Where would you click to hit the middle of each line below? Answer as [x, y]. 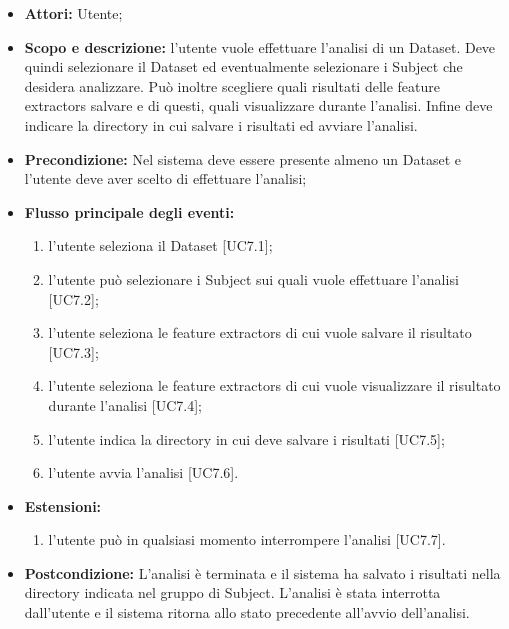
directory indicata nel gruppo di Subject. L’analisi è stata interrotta [232, 592]
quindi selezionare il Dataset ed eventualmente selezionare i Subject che [243, 66]
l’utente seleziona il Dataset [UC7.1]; [160, 245]
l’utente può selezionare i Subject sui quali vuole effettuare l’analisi [253, 278]
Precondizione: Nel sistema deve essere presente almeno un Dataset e [242, 158]
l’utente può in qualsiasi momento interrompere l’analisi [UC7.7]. [247, 539]
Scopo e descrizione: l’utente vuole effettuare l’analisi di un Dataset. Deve [260, 46]
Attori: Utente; [73, 13]
